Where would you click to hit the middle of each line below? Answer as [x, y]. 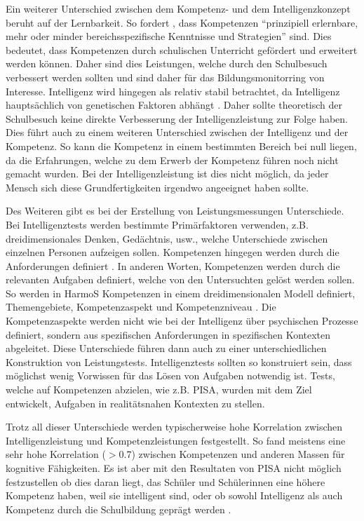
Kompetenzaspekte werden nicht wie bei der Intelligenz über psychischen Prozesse [182, 321]
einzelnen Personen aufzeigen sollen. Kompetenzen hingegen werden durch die [173, 252]
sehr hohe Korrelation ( [56, 454]
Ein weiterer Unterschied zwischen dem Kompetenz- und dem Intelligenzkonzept [178, 8]
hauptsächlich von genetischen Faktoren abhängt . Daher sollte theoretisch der [174, 105]
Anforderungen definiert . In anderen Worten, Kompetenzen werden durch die [173, 265]
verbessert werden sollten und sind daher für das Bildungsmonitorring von [165, 77]
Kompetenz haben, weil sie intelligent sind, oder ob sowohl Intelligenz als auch [174, 495]
